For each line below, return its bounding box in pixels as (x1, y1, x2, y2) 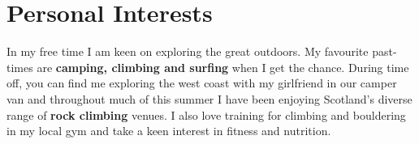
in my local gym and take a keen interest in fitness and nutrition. (6, 122, 331, 139)
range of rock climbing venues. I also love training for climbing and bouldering (6, 106, 406, 123)
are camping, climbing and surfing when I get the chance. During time (37, 58, 409, 75)
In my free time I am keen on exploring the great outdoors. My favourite (6, 43, 369, 60)
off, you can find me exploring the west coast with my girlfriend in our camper (6, 74, 397, 91)
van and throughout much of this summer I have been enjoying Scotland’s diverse (6, 90, 413, 107)
